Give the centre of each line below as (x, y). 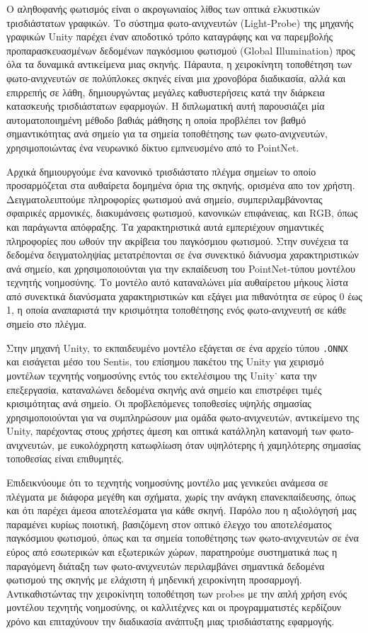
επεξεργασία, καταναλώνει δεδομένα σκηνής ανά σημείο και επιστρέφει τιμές (164, 389)
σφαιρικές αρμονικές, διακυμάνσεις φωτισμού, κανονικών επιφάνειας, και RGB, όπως (182, 213)
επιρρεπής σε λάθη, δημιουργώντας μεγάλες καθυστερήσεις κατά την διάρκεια (166, 92)
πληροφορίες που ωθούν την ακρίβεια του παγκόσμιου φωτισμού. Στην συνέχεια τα (178, 240)
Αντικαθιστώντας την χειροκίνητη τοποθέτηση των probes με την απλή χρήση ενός (177, 593)
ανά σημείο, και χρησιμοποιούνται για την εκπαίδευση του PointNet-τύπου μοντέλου (181, 268)
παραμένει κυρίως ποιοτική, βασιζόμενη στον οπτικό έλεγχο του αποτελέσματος (169, 524)
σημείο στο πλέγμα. (47, 324)
